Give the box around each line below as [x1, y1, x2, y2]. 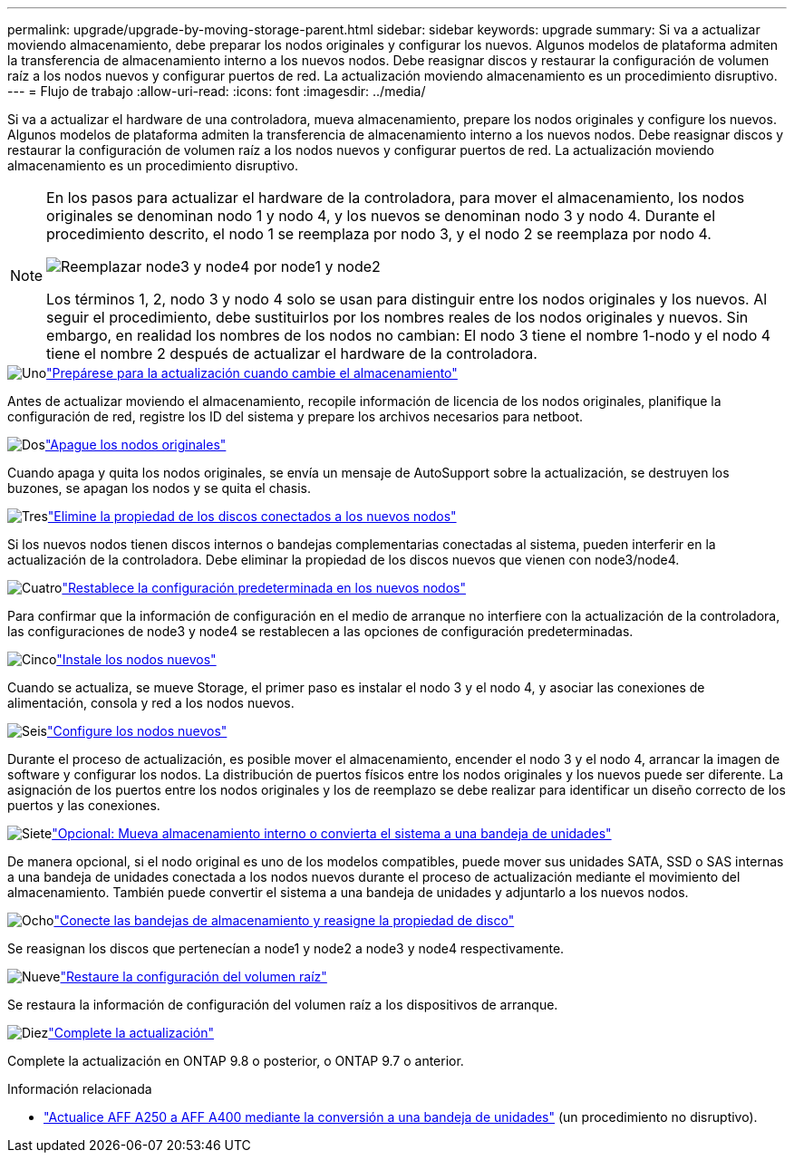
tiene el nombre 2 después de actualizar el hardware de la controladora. [46, 344, 537, 362]
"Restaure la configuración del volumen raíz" [60, 969, 327, 984]
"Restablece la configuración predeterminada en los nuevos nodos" [62, 580, 466, 595]
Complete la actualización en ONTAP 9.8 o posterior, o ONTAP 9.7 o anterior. [7, 1053, 464, 1068]
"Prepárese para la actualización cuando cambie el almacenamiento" [46, 365, 458, 381]
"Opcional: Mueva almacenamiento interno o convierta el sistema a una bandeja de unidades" [52, 826, 612, 841]
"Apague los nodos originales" [44, 437, 227, 452]
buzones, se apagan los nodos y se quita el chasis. [7, 480, 312, 496]
